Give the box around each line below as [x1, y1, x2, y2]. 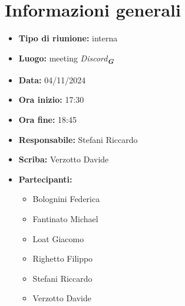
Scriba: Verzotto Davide [18, 153, 109, 165]
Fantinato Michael [32, 213, 98, 224]
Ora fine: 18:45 [18, 113, 77, 126]
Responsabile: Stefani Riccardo [18, 133, 138, 145]
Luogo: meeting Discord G [18, 51, 114, 66]
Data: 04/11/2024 [18, 73, 86, 86]
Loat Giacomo [32, 232, 84, 245]
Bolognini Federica [32, 193, 100, 205]
